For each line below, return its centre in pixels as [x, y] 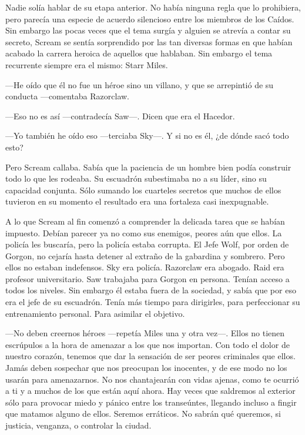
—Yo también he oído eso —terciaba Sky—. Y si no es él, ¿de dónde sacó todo [147, 135]
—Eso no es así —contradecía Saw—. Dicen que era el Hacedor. [120, 116]
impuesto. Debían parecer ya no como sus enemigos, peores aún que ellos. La [144, 232]
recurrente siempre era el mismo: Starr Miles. [87, 64]
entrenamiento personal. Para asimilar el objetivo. [95, 313]
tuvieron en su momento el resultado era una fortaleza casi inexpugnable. [137, 201]
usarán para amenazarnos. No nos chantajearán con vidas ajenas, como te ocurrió [152, 379]
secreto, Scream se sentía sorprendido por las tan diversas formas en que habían [149, 41]
